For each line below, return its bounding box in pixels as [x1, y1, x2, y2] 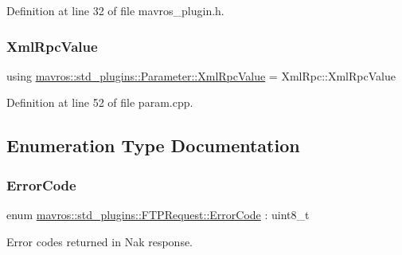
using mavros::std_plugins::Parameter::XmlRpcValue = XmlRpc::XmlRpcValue [6, 67, 396, 84]
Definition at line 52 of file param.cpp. [6, 94, 193, 111]
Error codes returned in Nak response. [6, 233, 193, 249]
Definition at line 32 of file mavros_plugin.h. [6, 2, 224, 18]
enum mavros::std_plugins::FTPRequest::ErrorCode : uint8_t [6, 206, 310, 222]
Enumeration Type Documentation [6, 133, 300, 158]
